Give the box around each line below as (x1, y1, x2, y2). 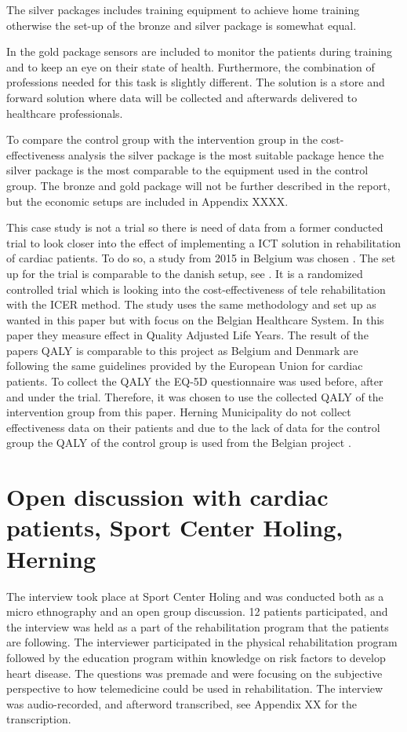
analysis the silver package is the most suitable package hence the (68, 146, 384, 163)
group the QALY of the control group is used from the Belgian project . (6, 434, 351, 451)
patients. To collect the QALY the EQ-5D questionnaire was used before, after (6, 373, 383, 390)
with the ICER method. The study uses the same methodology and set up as (6, 296, 376, 313)
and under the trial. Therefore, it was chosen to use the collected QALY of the (6, 388, 383, 404)
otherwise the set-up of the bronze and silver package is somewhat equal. (6, 16, 357, 33)
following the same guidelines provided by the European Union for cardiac (6, 357, 363, 374)
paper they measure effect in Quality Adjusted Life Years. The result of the (6, 327, 369, 343)
